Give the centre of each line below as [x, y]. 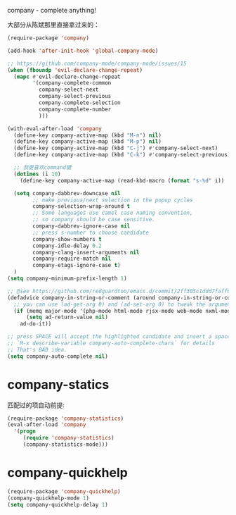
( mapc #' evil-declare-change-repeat [67, 77]
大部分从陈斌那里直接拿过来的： [53, 25]
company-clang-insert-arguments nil [86, 252]
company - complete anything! [52, 10]
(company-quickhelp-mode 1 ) [48, 498]
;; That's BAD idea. [38, 349]
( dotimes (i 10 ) [37, 174]
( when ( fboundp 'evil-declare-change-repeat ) [75, 70]
